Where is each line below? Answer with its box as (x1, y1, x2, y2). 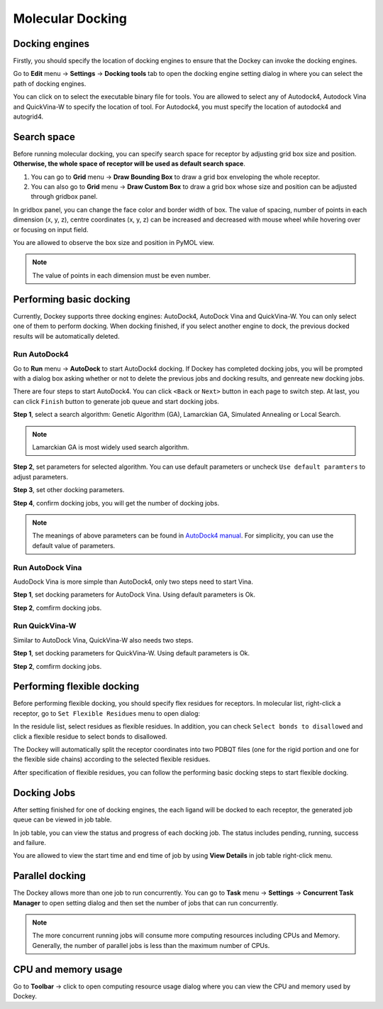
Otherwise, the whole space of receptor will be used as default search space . (13, 160, 246, 168)
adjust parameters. (13, 472, 69, 481)
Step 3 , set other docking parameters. (13, 486, 125, 494)
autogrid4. (13, 112, 44, 121)
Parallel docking (13, 870, 87, 882)
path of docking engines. (13, 79, 87, 88)
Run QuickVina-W (13, 621, 77, 631)
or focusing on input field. (13, 225, 89, 234)
